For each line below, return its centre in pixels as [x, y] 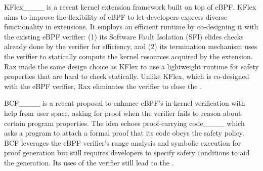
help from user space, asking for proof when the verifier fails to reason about [123, 113]
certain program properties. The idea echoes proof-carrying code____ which [124, 123]
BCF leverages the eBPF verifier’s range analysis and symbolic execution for [123, 142]
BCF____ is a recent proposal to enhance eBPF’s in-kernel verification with [125, 103]
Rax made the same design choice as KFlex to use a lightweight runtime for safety [131, 66]
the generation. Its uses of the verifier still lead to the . [89, 162]
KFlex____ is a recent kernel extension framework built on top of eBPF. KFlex [130, 7]
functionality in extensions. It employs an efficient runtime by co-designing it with [131, 27]
